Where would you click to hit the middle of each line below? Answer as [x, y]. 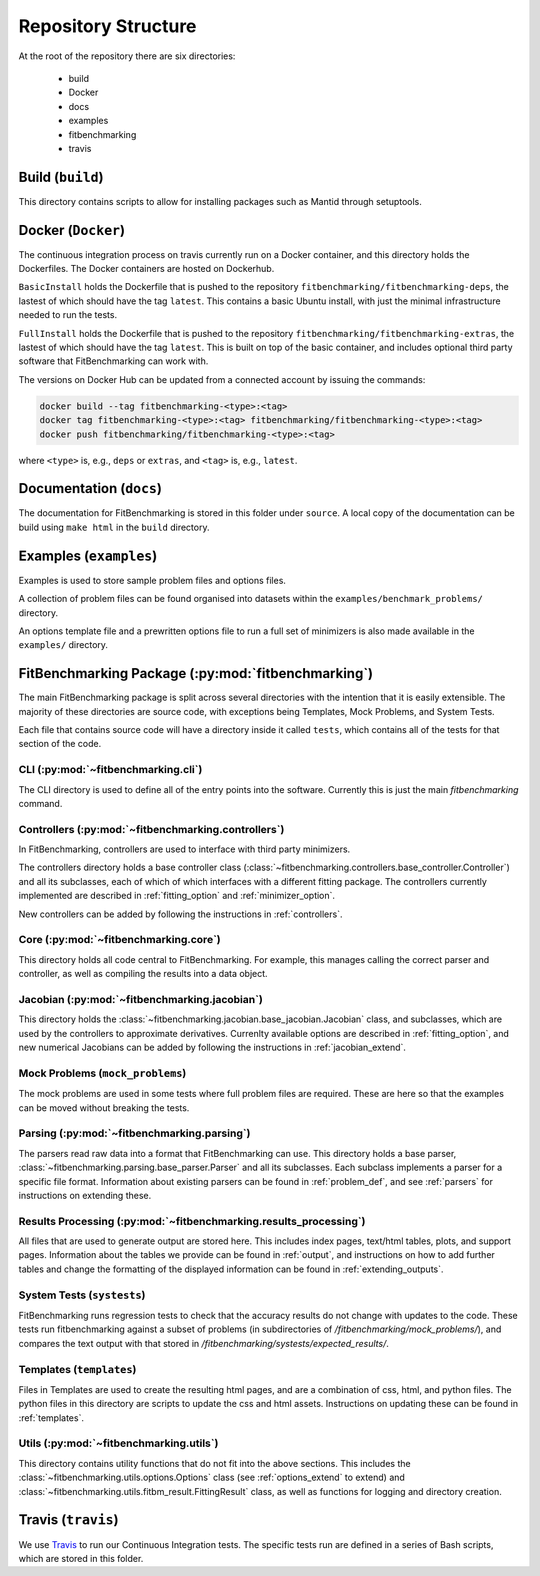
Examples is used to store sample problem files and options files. [152, 580]
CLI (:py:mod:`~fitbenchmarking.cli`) [110, 770]
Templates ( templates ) [77, 1369]
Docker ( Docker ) [71, 230]
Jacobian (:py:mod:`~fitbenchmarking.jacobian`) [141, 999]
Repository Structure [107, 26]
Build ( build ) [61, 176]
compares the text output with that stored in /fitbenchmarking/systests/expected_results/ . [203, 1343]
